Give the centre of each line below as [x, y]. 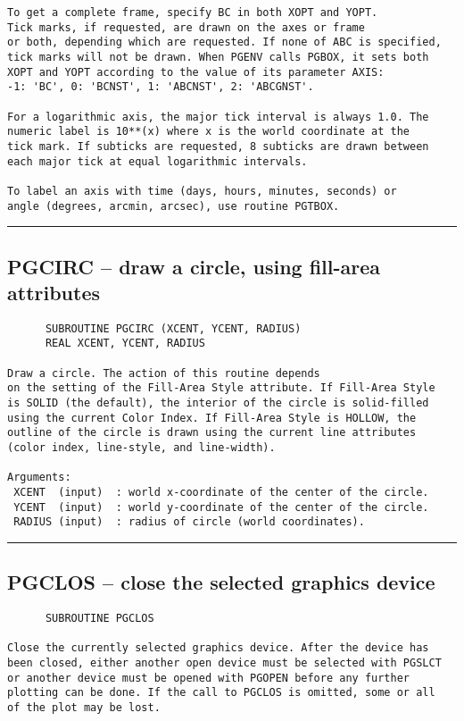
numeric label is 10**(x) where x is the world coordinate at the [209, 132]
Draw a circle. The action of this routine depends [164, 373]
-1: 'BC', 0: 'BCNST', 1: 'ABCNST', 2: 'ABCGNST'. [161, 87]
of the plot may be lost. [84, 708]
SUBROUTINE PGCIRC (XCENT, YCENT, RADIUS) [173, 328]
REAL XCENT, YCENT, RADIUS [125, 344]
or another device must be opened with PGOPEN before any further [209, 678]
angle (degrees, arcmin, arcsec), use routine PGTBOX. [174, 206]
